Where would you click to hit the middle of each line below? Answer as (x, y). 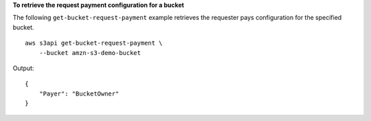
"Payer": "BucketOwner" (79, 93)
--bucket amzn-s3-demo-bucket (90, 53)
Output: (23, 68)
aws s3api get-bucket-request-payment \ (94, 43)
